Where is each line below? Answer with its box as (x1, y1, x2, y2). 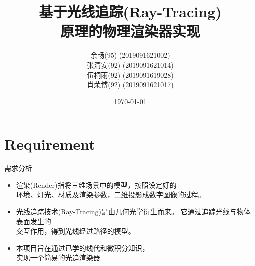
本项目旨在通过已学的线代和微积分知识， (16, 242, 149, 253)
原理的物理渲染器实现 (60, 21, 200, 41)
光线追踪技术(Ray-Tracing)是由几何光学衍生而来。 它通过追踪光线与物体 (16, 206, 251, 216)
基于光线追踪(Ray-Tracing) (39, 1, 222, 22)
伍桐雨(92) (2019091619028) (87, 69, 174, 80)
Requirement (4, 134, 95, 154)
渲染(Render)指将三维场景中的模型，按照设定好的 (16, 179, 177, 190)
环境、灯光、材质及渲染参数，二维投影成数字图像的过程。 (16, 189, 205, 200)
